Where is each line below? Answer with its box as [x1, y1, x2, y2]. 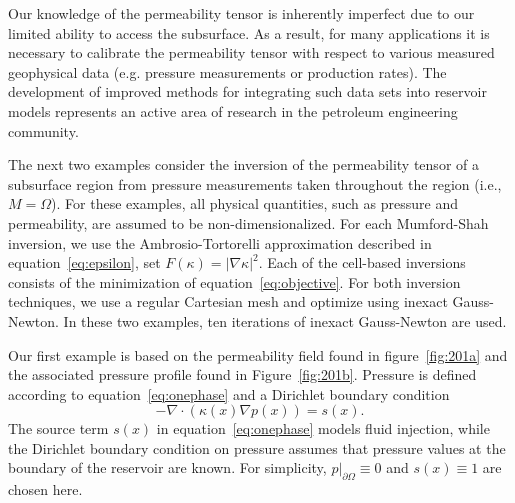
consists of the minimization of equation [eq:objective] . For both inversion [8, 271, 461, 292]
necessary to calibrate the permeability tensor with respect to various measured [8, 42, 495, 63]
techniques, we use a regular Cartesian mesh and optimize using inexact [8, 291, 448, 312]
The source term [8, 418, 109, 439]
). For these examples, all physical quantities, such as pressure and [51, 193, 458, 214]
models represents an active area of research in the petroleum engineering [8, 100, 458, 121]
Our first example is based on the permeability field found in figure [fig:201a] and [8, 344, 508, 365]
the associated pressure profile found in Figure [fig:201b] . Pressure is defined [8, 364, 477, 385]
